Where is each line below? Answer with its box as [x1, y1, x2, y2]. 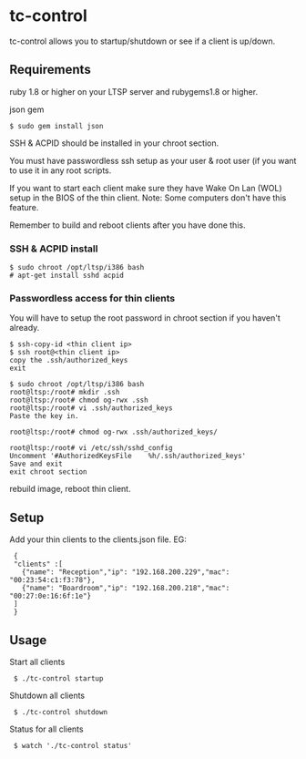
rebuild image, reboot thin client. [9, 484, 131, 495]
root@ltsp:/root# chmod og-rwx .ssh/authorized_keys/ [9, 427, 219, 437]
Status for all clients [9, 723, 84, 734]
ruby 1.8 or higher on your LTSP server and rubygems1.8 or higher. [9, 86, 258, 97]
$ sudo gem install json [9, 121, 104, 130]
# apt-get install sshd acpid [9, 271, 125, 281]
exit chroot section [9, 467, 88, 477]
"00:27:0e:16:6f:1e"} [9, 591, 92, 601]
